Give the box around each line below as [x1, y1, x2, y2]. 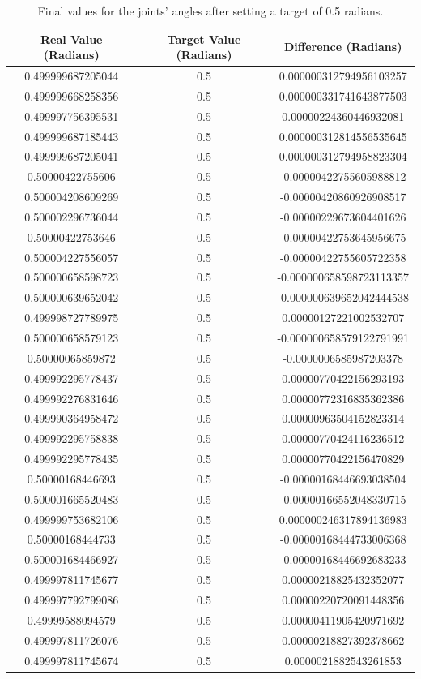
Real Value [40, 30, 103, 47]
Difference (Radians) [284, 38, 402, 55]
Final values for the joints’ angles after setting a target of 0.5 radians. [37, 2, 384, 19]
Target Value [167, 30, 241, 47]
